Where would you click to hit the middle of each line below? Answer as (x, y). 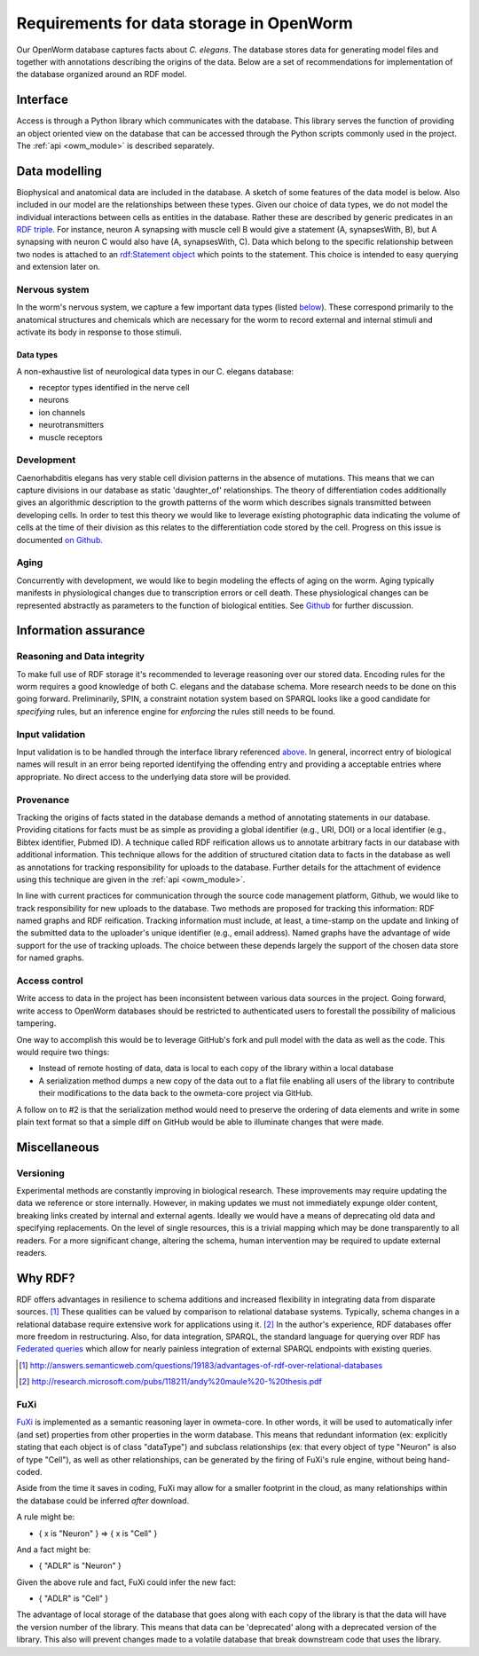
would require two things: (63, 1052)
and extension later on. (59, 267)
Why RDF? (46, 1278)
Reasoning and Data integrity (81, 657)
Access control (50, 981)
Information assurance (81, 631)
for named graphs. (50, 958)
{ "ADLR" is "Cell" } (74, 1598)
